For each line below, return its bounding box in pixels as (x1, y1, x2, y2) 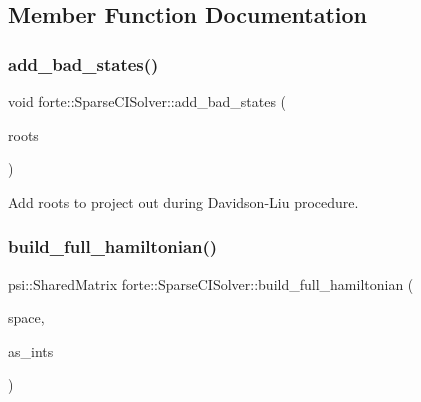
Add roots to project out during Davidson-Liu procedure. (8, 191, 359, 212)
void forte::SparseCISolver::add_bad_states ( (8, 91, 287, 111)
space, (8, 307, 45, 328)
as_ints (8, 340, 54, 361)
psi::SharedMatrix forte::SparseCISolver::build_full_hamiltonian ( (8, 273, 414, 294)
